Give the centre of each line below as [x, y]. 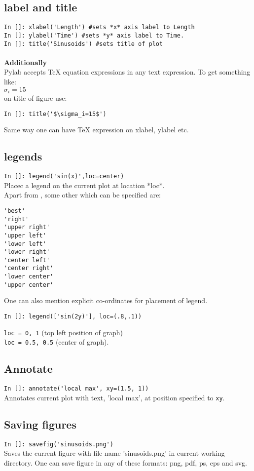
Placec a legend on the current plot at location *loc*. [84, 185]
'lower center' [29, 277]
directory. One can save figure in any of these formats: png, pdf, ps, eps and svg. [126, 462]
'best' [15, 211]
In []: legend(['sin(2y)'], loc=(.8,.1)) [73, 317]
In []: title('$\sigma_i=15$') [55, 114]
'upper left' [25, 235]
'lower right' [27, 252]
